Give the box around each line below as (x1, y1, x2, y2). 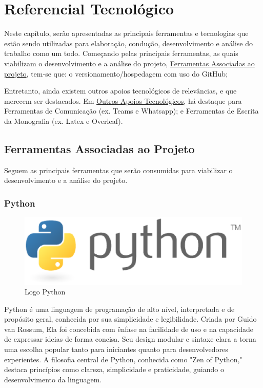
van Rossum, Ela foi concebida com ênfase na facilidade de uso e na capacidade (4, 323, 253, 334)
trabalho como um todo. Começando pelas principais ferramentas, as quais (4, 48, 238, 59)
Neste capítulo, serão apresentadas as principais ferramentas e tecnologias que (4, 28, 249, 39)
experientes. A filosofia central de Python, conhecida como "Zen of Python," (4, 354, 242, 364)
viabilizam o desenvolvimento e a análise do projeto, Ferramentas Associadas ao (4, 58, 255, 68)
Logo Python (25, 286, 66, 297)
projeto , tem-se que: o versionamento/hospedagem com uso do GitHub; (4, 68, 228, 79)
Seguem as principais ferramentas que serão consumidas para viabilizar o (4, 164, 233, 175)
